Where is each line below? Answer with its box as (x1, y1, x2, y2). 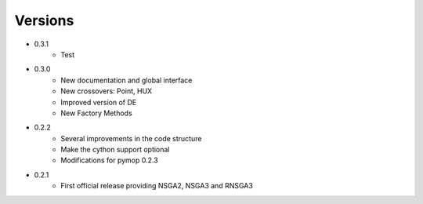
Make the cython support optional (60, 145, 170, 155)
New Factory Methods (60, 108, 132, 118)
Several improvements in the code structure (60, 133, 202, 143)
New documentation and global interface (60, 75, 193, 85)
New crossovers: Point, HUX (60, 86, 153, 96)
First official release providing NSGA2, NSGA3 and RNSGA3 (60, 181, 254, 191)
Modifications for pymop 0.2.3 (60, 155, 158, 165)
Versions (14, 12, 74, 29)
